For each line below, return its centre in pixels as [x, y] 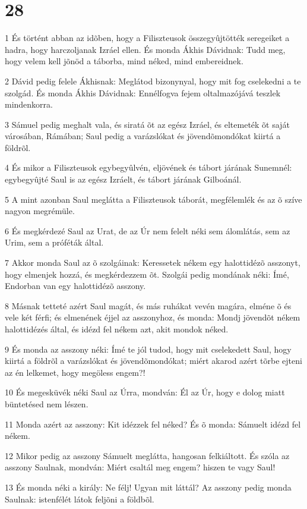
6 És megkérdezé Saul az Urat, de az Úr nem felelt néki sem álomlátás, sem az [148, 230]
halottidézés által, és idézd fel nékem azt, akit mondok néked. [117, 329]
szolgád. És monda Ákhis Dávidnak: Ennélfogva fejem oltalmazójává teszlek [143, 92]
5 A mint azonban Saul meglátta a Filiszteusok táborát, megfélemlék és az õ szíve [153, 199]
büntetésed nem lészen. [47, 403]
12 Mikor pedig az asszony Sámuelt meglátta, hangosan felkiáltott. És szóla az [147, 455]
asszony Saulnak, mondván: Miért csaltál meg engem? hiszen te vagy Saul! [140, 467]
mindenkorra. [29, 104]
